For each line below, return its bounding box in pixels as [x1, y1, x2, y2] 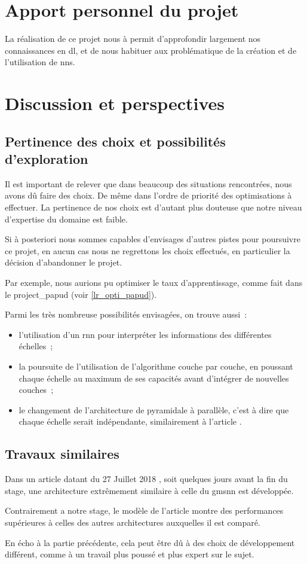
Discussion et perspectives [5, 91, 225, 115]
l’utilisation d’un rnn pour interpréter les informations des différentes [19, 328, 272, 340]
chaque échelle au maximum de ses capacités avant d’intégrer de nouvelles [19, 371, 289, 384]
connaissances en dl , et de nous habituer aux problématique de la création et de [5, 44, 297, 56]
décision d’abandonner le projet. [5, 256, 122, 269]
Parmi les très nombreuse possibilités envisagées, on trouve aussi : [5, 308, 247, 321]
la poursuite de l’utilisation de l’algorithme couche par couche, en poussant [19, 360, 293, 372]
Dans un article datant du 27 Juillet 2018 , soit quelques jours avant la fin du [5, 472, 288, 485]
